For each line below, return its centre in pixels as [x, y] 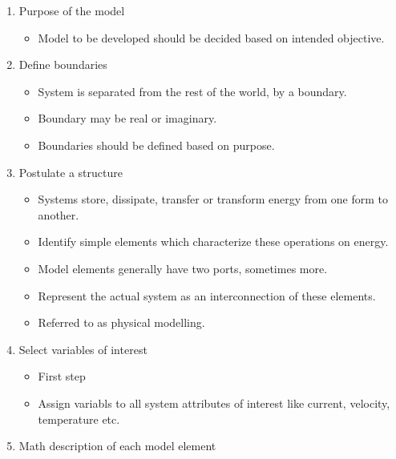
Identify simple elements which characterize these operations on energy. [213, 242]
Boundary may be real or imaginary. [127, 118]
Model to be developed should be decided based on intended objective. [211, 37]
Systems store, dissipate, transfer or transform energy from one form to [213, 199]
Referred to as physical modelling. [121, 322]
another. [59, 214]
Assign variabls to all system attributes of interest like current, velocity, [214, 403]
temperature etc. [79, 419]
